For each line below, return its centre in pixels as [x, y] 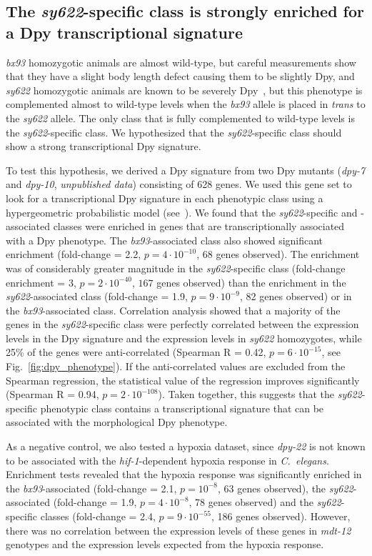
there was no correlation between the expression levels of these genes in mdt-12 [179, 530]
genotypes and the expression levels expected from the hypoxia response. [165, 544]
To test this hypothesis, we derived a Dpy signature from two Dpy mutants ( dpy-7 [186, 170]
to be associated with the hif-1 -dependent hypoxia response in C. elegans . [167, 460]
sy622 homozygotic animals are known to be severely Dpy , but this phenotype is [184, 90]
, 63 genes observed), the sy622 [286, 488]
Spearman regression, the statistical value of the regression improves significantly [183, 380]
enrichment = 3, [41, 282]
